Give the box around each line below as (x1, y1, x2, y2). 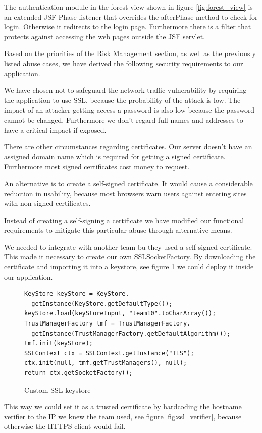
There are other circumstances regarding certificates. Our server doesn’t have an (4, 141, 252, 152)
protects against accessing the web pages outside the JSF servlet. (4, 31, 205, 41)
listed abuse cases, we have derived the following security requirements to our (4, 58, 243, 68)
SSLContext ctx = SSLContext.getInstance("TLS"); (24, 349, 194, 357)
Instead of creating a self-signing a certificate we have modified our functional (4, 214, 244, 225)
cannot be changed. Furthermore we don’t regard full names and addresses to (4, 114, 243, 125)
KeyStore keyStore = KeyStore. (24, 290, 129, 298)
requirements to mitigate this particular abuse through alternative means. (4, 225, 232, 235)
